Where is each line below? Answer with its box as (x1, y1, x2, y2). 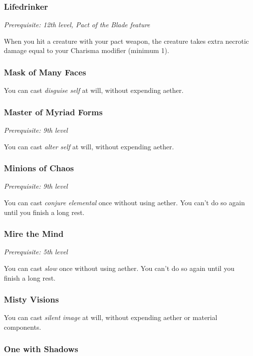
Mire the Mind (4, 228, 64, 240)
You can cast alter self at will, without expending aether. (4, 141, 174, 151)
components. (4, 322, 41, 332)
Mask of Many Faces (4, 66, 87, 78)
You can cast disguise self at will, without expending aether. (4, 85, 184, 95)
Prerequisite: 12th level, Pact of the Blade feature (4, 19, 150, 30)
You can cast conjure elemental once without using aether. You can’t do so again (4, 197, 245, 208)
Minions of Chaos (4, 162, 74, 174)
